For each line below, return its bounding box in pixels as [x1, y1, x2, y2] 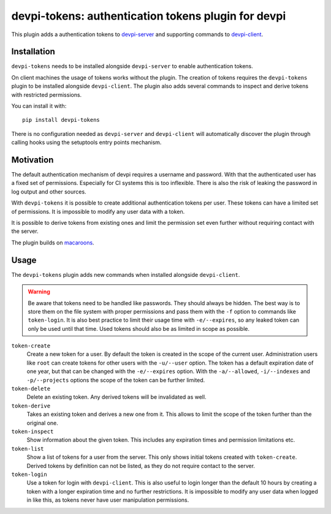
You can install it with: [11, 102, 67, 110]
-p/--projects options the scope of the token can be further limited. [26, 376, 205, 384]
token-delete [11, 385, 51, 392]
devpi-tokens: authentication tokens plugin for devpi [11, 9, 286, 23]
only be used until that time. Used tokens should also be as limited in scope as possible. [28, 325, 250, 332]
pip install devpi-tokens [22, 116, 101, 124]
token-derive [11, 402, 51, 409]
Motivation [11, 155, 54, 165]
